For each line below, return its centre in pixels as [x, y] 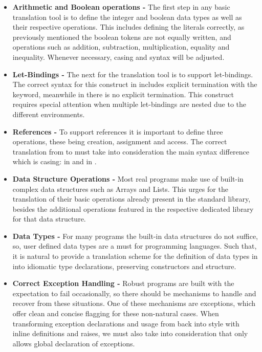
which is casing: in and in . [54, 161]
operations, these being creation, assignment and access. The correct [120, 141]
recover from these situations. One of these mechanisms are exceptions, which [134, 303]
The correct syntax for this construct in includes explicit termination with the [135, 84]
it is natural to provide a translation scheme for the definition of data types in [135, 256]
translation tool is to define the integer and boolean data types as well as [127, 17]
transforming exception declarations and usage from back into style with [126, 323]
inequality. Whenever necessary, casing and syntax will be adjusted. [118, 57]
